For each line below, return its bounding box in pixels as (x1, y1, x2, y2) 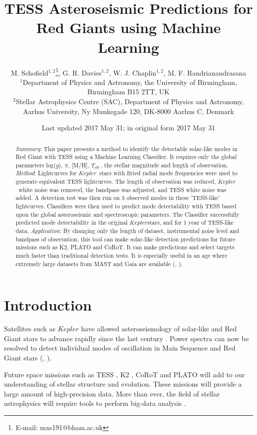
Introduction (4, 295, 92, 315)
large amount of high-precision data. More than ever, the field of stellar (4, 388, 220, 398)
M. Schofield (10, 67, 48, 78)
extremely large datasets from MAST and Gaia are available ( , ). (15, 259, 183, 268)
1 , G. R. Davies (55, 66, 102, 78)
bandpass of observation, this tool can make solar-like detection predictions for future (15, 235, 235, 243)
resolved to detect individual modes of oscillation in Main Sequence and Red (4, 343, 236, 353)
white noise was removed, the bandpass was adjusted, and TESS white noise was (18, 185, 226, 194)
